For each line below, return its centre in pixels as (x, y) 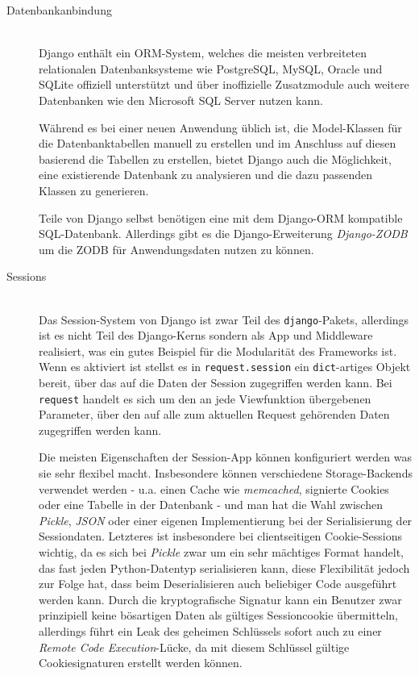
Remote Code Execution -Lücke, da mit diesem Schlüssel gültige (194, 647)
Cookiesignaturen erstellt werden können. (141, 663)
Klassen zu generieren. (94, 190)
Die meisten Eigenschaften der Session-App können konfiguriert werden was (225, 457)
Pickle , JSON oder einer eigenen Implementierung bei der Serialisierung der (226, 520)
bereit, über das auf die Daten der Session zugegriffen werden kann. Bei (216, 382)
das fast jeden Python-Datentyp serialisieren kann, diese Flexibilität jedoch (224, 568)
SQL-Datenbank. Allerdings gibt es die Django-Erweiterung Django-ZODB (223, 234)
